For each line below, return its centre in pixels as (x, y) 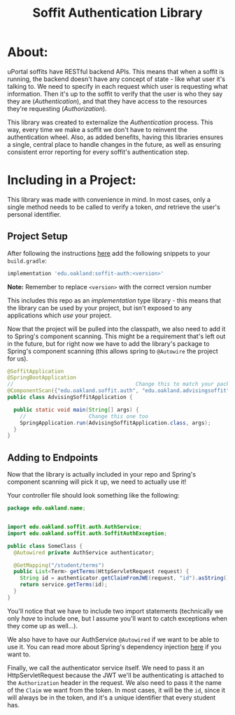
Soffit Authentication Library (117, 13)
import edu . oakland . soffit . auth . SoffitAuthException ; (87, 533)
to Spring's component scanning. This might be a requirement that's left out (116, 336)
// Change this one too (84, 416)
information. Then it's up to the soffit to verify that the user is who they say (115, 94)
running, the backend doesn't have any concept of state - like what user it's (116, 79)
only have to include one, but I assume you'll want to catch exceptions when (117, 618)
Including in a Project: (72, 180)
